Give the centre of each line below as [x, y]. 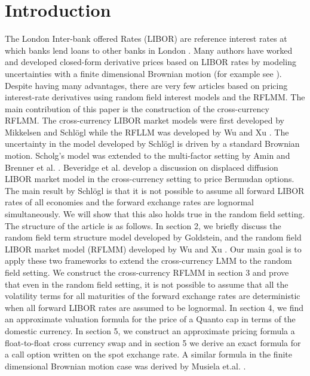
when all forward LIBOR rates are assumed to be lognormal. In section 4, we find [154, 307]
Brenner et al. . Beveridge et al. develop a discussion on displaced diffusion [142, 167]
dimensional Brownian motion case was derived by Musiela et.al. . [125, 366]
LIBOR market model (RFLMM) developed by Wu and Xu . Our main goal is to [153, 249]
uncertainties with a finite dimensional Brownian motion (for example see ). [143, 73]
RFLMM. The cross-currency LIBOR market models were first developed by [145, 120]
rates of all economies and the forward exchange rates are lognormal [129, 202]
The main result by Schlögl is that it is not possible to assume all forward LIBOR [155, 190]
